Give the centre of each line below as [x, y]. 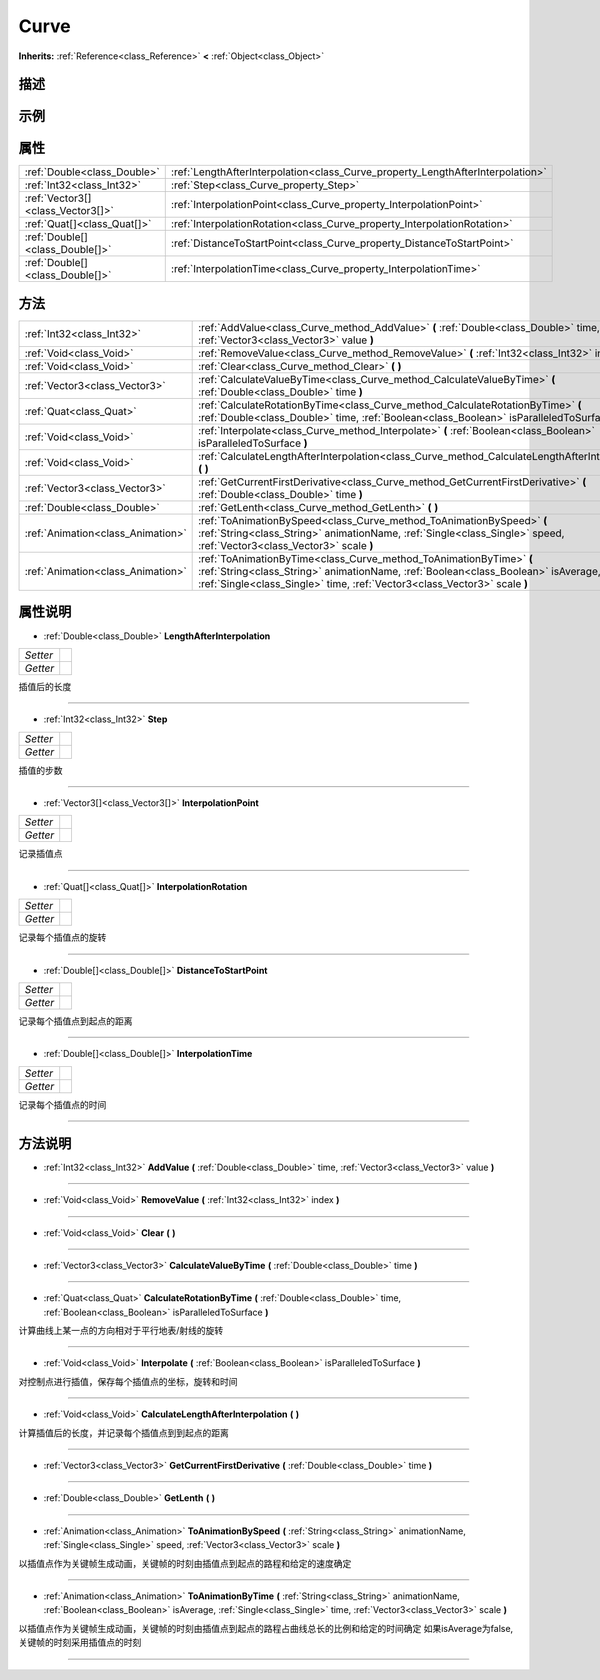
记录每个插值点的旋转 [62, 937]
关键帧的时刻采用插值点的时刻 [80, 1642]
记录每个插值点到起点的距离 [75, 1021]
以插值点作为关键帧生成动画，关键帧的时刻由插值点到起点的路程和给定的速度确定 [185, 1563]
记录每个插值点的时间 [62, 1104]
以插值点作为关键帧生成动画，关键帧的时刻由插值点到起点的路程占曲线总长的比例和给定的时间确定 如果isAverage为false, [266, 1628]
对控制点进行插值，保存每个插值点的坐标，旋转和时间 [128, 1381]
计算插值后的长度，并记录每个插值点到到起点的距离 [123, 1432]
